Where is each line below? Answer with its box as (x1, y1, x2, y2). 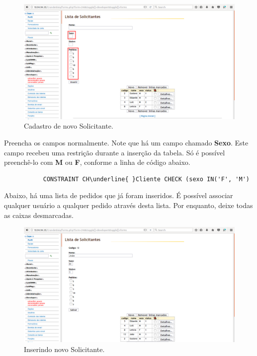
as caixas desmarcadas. (4, 210, 74, 220)
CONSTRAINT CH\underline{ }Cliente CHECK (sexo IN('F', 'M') (43, 175, 250, 183)
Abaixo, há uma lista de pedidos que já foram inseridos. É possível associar (4, 190, 233, 201)
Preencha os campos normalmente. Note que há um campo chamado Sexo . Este (4, 138, 249, 148)
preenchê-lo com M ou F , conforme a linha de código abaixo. (4, 157, 190, 167)
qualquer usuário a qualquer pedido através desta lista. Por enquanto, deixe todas (4, 200, 253, 211)
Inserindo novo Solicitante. (24, 344, 105, 354)
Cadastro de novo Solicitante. (24, 121, 113, 131)
